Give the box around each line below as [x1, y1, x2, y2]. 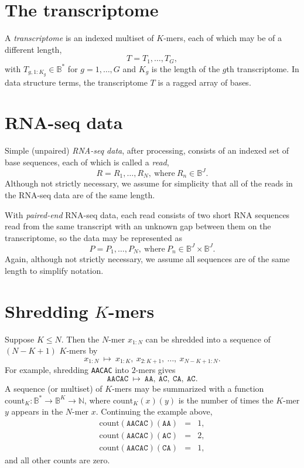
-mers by [66, 344, 98, 357]
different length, [5, 43, 62, 55]
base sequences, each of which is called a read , [5, 155, 169, 168]
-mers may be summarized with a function [112, 382, 264, 395]
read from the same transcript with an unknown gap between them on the [5, 220, 271, 232]
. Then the [61, 333, 100, 345]
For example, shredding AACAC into [5, 364, 129, 376]
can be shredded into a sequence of [145, 333, 271, 345]
